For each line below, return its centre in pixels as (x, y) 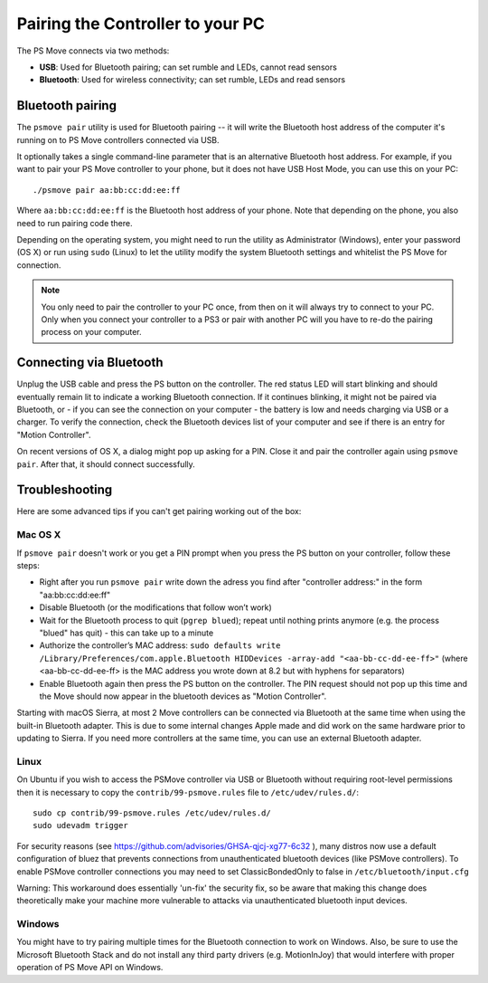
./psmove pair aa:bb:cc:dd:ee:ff (107, 190)
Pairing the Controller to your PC (141, 24)
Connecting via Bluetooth (90, 363)
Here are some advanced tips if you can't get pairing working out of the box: (159, 511)
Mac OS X (39, 535)
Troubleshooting (65, 490)
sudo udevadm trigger (80, 826)
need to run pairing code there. (75, 223)
